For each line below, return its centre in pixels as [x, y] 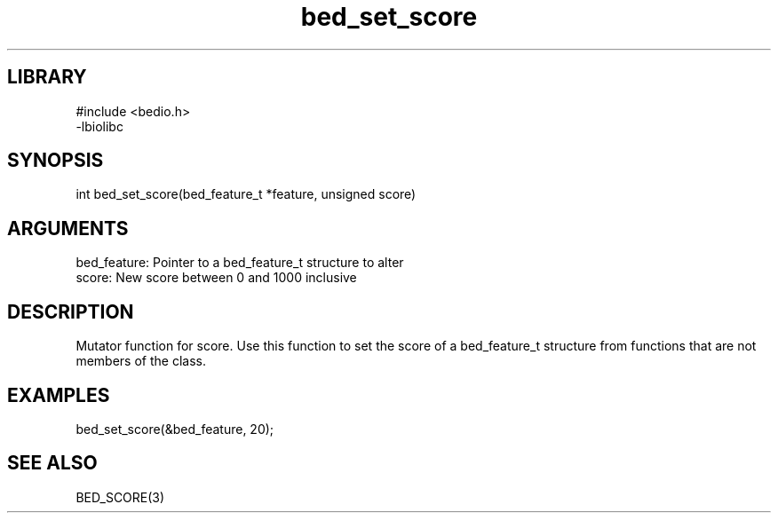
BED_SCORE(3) [120, 497]
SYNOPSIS [56, 161]
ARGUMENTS [68, 228]
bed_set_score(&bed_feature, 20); [175, 429]
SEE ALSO [52, 463]
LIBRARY [47, 77]
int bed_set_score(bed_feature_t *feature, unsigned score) [246, 194]
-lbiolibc [99, 126]
